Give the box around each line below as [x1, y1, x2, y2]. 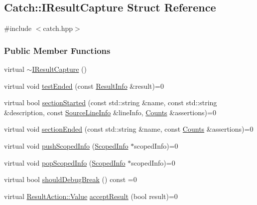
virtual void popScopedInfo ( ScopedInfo [4, 157, 126, 168]
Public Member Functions [4, 44, 111, 56]
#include [4, 23, 32, 33]
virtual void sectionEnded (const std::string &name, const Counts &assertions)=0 [4, 124, 254, 134]
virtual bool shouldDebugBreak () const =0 [4, 174, 137, 185]
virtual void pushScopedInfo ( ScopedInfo [4, 140, 128, 151]
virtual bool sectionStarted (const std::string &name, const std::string [4, 97, 217, 108]
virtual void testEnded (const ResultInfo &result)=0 [4, 80, 164, 91]
